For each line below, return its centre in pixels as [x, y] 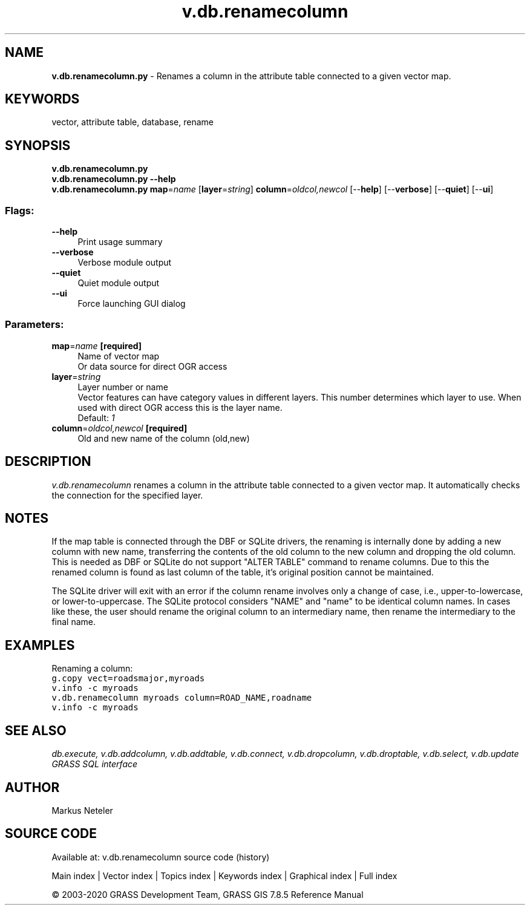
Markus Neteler [82, 810]
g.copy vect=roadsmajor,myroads [128, 679]
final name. [74, 622]
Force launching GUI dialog [132, 304]
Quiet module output [119, 283]
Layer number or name [123, 387]
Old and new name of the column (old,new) [164, 438]
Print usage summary [120, 242]
